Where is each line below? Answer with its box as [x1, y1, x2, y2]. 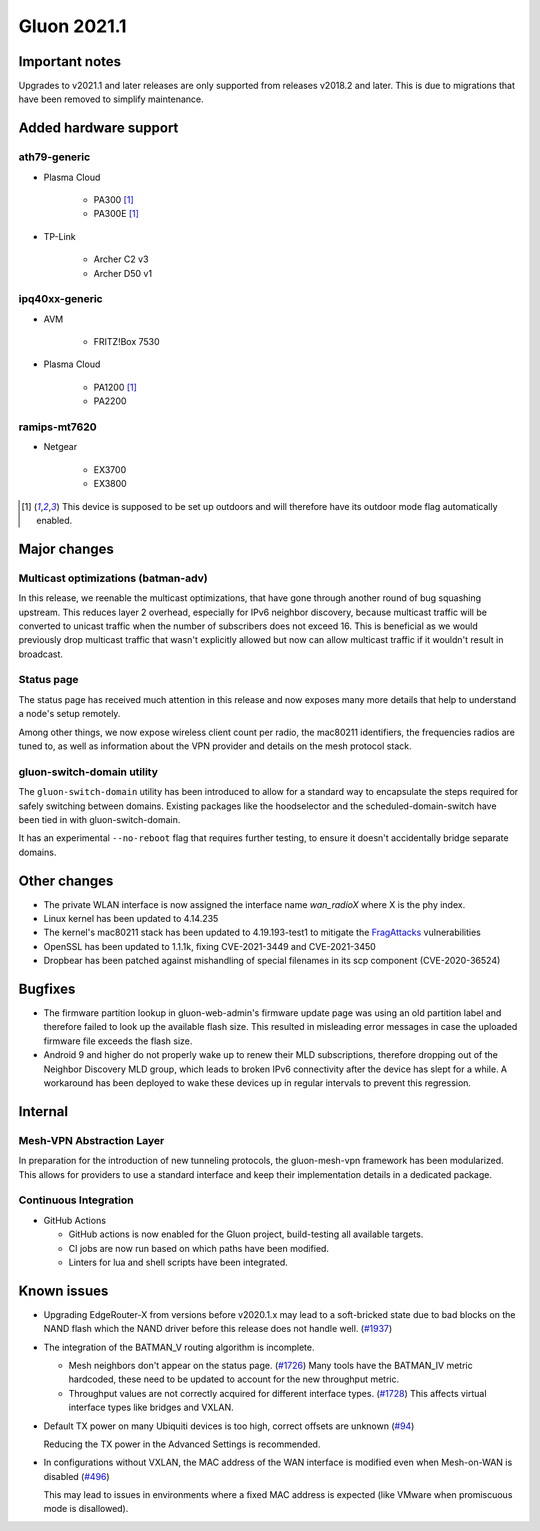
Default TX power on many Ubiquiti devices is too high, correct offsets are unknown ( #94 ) [43, 1420, 415, 1432]
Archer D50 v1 [93, 267, 153, 279]
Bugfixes [18, 980, 76, 997]
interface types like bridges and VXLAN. [68, 1401, 234, 1414]
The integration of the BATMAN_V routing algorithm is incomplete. [43, 1341, 315, 1353]
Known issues [18, 1282, 109, 1299]
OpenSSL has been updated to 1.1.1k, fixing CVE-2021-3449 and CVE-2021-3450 [43, 940, 377, 952]
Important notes [18, 53, 122, 70]
